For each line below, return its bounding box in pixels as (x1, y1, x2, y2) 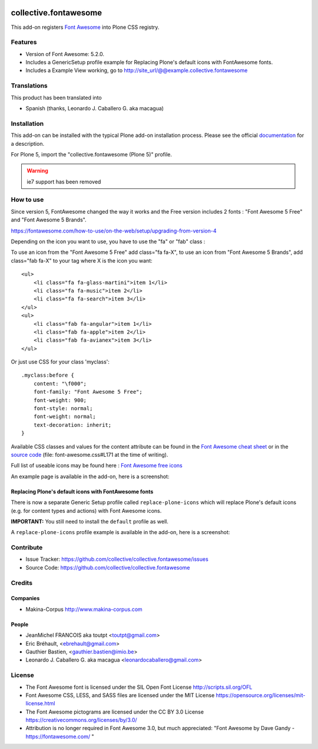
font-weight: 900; (33, 397, 87, 404)
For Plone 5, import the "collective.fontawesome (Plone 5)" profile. (11, 151, 173, 158)
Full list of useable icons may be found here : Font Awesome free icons (11, 462, 183, 469)
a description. (11, 140, 44, 147)
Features (11, 38, 37, 47)
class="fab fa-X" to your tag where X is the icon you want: (11, 257, 153, 264)
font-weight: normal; (33, 413, 97, 420)
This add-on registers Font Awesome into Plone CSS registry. (11, 24, 160, 31)
